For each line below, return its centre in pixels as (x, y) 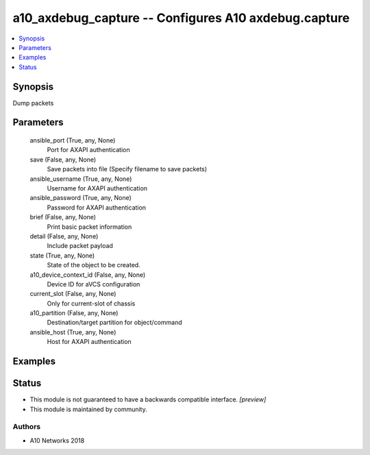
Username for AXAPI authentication (97, 188)
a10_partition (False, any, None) (74, 313)
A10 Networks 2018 (57, 440)
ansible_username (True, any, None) (81, 179)
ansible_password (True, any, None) (81, 198)
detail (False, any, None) (64, 236)
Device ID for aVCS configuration (94, 284)
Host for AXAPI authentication (89, 342)
